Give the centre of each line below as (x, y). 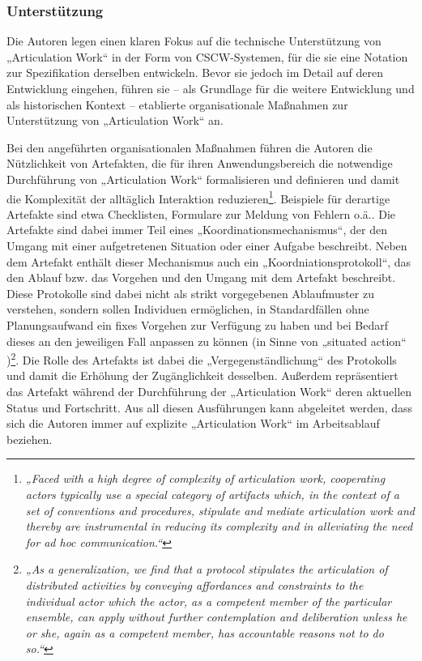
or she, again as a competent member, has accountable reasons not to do (205, 632)
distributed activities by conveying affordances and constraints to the (194, 584)
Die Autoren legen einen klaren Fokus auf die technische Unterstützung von (194, 41)
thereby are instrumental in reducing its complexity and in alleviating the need (219, 526)
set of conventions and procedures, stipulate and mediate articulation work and (220, 510)
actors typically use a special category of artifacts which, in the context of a (212, 494)
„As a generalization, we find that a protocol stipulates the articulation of (207, 569)
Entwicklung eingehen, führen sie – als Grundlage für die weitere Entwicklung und (211, 88)
